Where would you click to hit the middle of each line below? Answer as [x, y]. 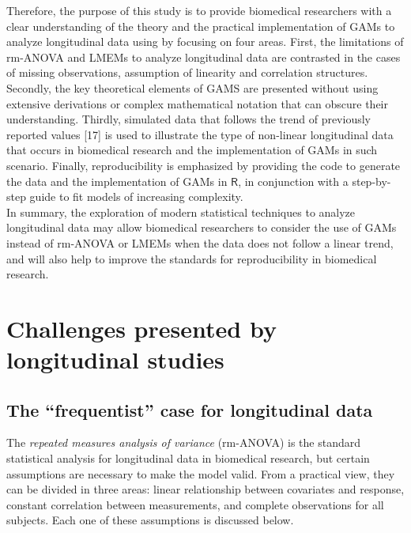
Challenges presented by [141, 328]
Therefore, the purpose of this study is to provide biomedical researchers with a [199, 10]
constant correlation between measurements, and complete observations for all [195, 504]
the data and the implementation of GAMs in [117, 181]
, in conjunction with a [293, 181]
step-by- [371, 181]
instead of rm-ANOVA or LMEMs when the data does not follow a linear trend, [200, 242]
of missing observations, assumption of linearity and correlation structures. [187, 72]
